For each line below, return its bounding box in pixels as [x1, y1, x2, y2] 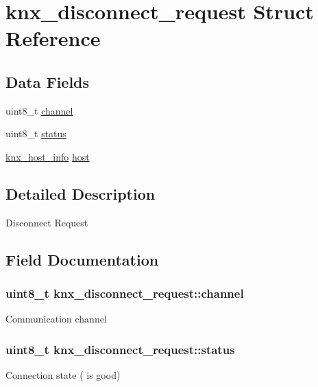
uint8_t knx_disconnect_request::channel [5, 285, 244, 302]
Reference [5, 24, 101, 52]
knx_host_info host [5, 149, 90, 163]
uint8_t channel [5, 103, 73, 117]
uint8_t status [5, 126, 66, 141]
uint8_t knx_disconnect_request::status [5, 340, 235, 357]
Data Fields [5, 71, 90, 92]
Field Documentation [5, 248, 159, 270]
